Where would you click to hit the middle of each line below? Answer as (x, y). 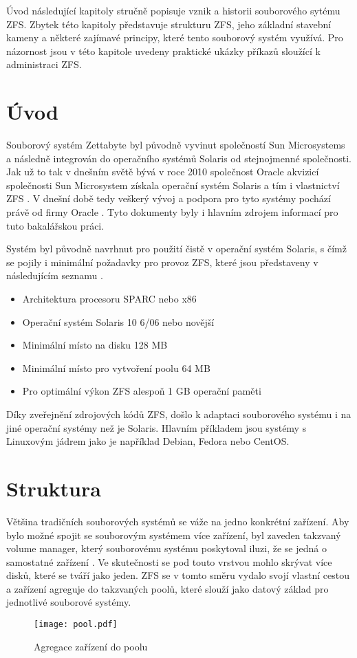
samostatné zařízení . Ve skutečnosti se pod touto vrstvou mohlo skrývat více (169, 561)
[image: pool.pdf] (76, 625)
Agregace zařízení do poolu (91, 646)
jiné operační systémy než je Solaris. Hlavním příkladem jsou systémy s (156, 427)
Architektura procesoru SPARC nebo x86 (109, 299)
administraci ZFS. (44, 64)
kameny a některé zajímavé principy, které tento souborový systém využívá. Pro (175, 37)
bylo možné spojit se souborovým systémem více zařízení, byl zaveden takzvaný (174, 535)
